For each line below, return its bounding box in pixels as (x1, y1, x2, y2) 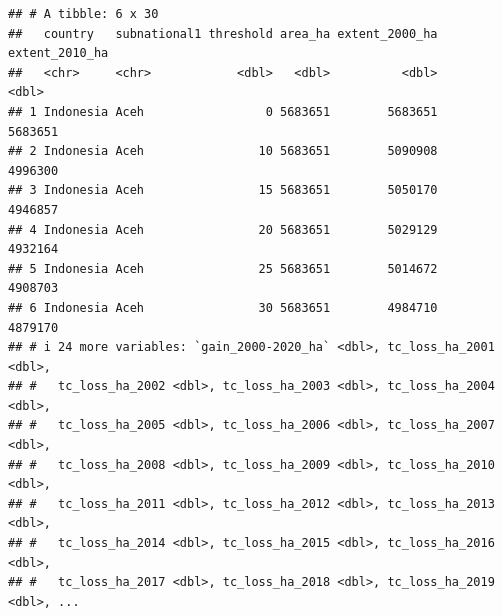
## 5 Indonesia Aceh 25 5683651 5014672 (8, 261, 438, 276)
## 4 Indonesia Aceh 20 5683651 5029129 (8, 222, 438, 237)
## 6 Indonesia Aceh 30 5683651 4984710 (8, 300, 438, 315)
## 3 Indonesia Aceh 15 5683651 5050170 (8, 183, 438, 198)
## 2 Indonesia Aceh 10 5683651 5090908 (8, 144, 438, 159)
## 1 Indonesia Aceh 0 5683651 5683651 (8, 104, 438, 119)
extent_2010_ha (8, 46, 109, 61)
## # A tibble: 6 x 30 (8, 7, 159, 21)
